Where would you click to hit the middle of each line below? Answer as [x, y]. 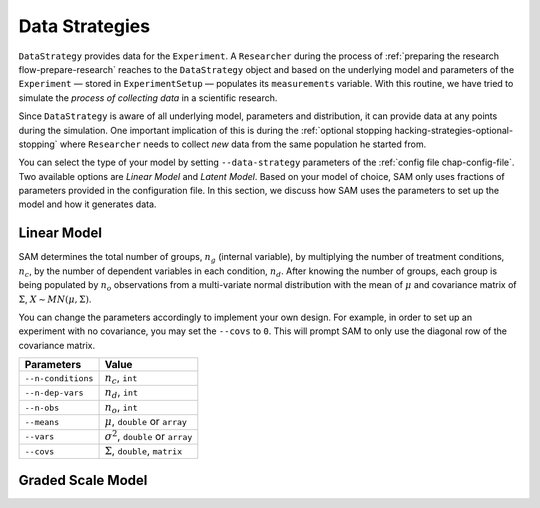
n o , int [121, 408]
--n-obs [42, 407]
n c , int [121, 379]
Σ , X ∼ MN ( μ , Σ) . [55, 299]
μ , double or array [145, 422]
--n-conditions [59, 378]
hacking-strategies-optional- [454, 130]
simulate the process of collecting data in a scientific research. [148, 97]
